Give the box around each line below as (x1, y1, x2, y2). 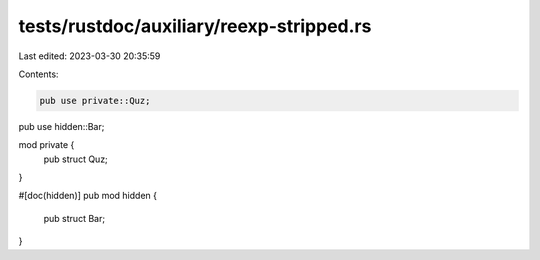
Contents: (18, 68, 59, 80)
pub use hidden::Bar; (18, 120, 105, 132)
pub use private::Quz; (39, 95, 151, 106)
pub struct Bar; (43, 212, 105, 224)
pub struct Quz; (43, 153, 109, 165)
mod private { (18, 139, 75, 151)
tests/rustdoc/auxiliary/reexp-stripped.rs (18, 15, 372, 37)
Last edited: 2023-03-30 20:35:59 (18, 50, 161, 62)
